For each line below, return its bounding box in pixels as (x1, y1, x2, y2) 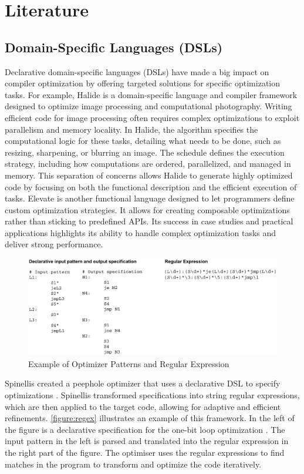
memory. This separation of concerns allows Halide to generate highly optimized (5, 169, 293, 181)
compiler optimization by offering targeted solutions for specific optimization (5, 77, 281, 89)
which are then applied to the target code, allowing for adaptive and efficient (5, 400, 281, 412)
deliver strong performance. (5, 238, 103, 250)
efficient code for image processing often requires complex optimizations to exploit (5, 111, 300, 123)
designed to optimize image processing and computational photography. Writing (5, 100, 292, 112)
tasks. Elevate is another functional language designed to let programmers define (5, 192, 295, 204)
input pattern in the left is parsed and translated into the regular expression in (5, 435, 289, 447)
